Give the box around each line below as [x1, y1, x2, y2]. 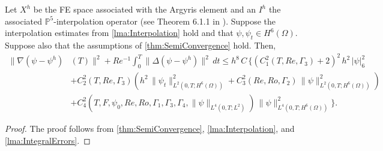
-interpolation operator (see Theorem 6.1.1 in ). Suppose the [53, 14, 276, 27]
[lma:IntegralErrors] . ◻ [5, 134, 91, 146]
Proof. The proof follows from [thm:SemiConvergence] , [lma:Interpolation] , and [5, 122, 295, 134]
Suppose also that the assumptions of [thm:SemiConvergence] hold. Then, [5, 38, 276, 51]
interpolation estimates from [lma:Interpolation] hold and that [5, 26, 234, 39]
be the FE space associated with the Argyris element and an [33, 3, 256, 15]
